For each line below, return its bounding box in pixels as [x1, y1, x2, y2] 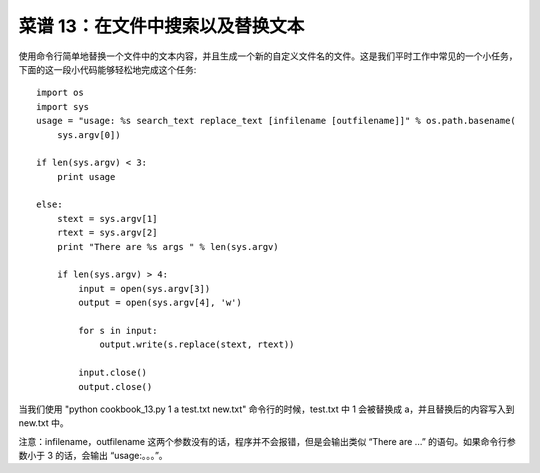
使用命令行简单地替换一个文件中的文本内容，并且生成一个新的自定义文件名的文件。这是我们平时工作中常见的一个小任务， [18, 50, 518, 62]
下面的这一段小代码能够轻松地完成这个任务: [18, 63, 197, 75]
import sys [36, 101, 90, 112]
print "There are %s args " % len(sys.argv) [56, 241, 279, 252]
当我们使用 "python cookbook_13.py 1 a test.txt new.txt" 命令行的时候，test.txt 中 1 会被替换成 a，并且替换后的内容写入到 [18, 403, 515, 415]
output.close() [78, 381, 153, 392]
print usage [56, 171, 116, 182]
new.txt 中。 [18, 417, 69, 429]
